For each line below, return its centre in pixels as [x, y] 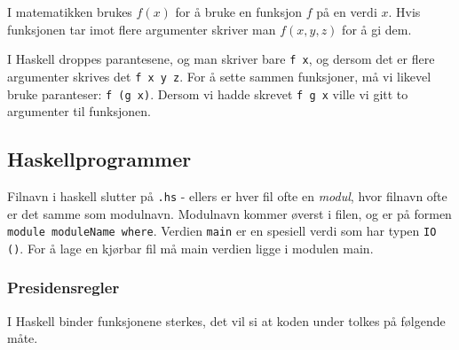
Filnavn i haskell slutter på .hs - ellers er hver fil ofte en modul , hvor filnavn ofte [227, 195]
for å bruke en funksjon [239, 12]
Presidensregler [63, 288]
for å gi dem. [377, 29]
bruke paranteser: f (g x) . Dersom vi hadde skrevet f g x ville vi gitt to [208, 93]
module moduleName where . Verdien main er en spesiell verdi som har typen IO [222, 231]
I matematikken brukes [70, 12]
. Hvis [404, 12]
